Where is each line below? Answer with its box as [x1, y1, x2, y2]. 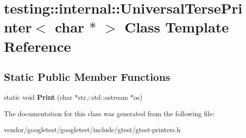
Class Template [124, 17, 229, 37]
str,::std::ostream [78, 92, 128, 102]
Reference [4, 36, 71, 56]
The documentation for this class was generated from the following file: [4, 108, 215, 118]
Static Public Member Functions [4, 69, 170, 84]
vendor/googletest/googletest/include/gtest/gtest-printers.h [4, 124, 181, 135]
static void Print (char [4, 92, 73, 102]
